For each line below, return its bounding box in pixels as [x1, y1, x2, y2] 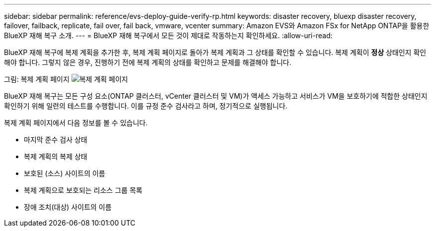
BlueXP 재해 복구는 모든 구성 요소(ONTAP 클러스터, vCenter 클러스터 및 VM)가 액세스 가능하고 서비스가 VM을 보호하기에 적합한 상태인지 [4, 92, 428, 100]
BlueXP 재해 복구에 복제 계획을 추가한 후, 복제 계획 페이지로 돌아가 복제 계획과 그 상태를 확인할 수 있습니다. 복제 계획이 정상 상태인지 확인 [4, 48, 427, 57]
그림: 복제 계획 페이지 [4, 75, 70, 83]
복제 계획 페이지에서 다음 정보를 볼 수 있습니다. [4, 118, 148, 127]
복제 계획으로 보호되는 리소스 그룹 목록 [24, 186, 143, 194]
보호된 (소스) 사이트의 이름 [24, 169, 105, 177]
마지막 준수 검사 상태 [24, 135, 87, 144]
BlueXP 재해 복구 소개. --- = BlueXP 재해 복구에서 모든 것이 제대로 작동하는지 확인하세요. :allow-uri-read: [4, 31, 333, 40]
